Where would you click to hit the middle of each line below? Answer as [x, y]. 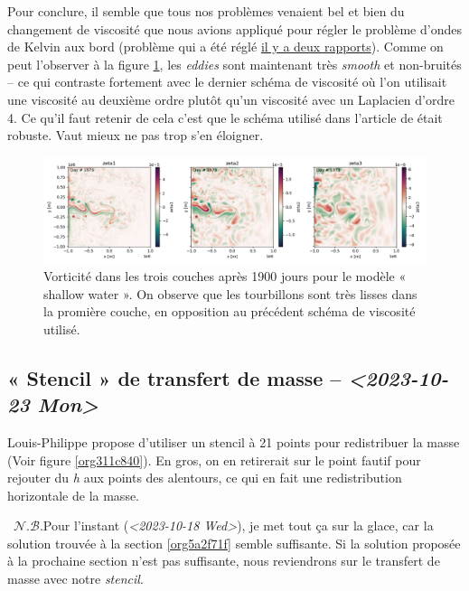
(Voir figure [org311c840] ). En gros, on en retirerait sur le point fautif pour [214, 460]
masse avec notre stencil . [75, 579]
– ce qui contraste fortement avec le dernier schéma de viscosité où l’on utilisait [227, 82]
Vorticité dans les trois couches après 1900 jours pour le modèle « [225, 275]
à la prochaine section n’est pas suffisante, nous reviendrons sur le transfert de [224, 561]
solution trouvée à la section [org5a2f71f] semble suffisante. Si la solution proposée [234, 543]
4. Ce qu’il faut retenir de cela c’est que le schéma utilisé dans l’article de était [225, 117]
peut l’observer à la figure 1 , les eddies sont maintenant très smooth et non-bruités [234, 64]
